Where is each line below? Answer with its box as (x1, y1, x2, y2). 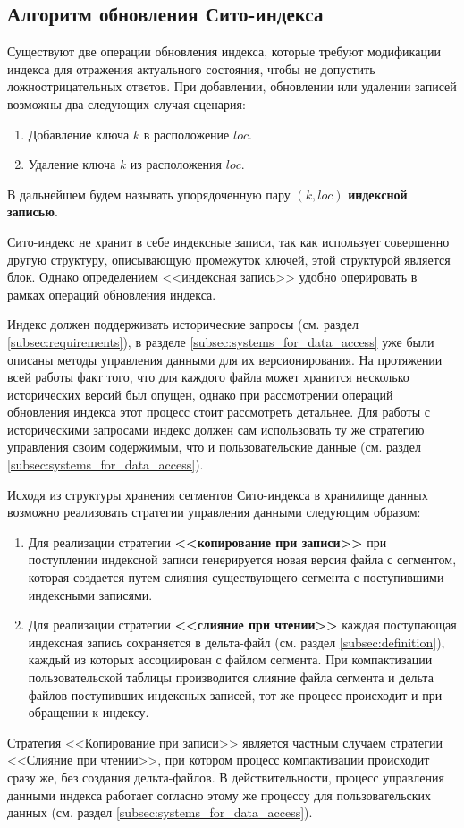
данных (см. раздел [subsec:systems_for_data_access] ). (7, 803, 313, 822)
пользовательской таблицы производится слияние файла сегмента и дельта (28, 668, 434, 687)
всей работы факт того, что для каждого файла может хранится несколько (7, 368, 409, 386)
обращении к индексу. (28, 703, 149, 722)
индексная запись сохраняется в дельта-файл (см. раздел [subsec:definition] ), (28, 632, 445, 651)
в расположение (143, 124, 230, 143)
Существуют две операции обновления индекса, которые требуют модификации (7, 42, 441, 61)
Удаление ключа (28, 155, 116, 173)
